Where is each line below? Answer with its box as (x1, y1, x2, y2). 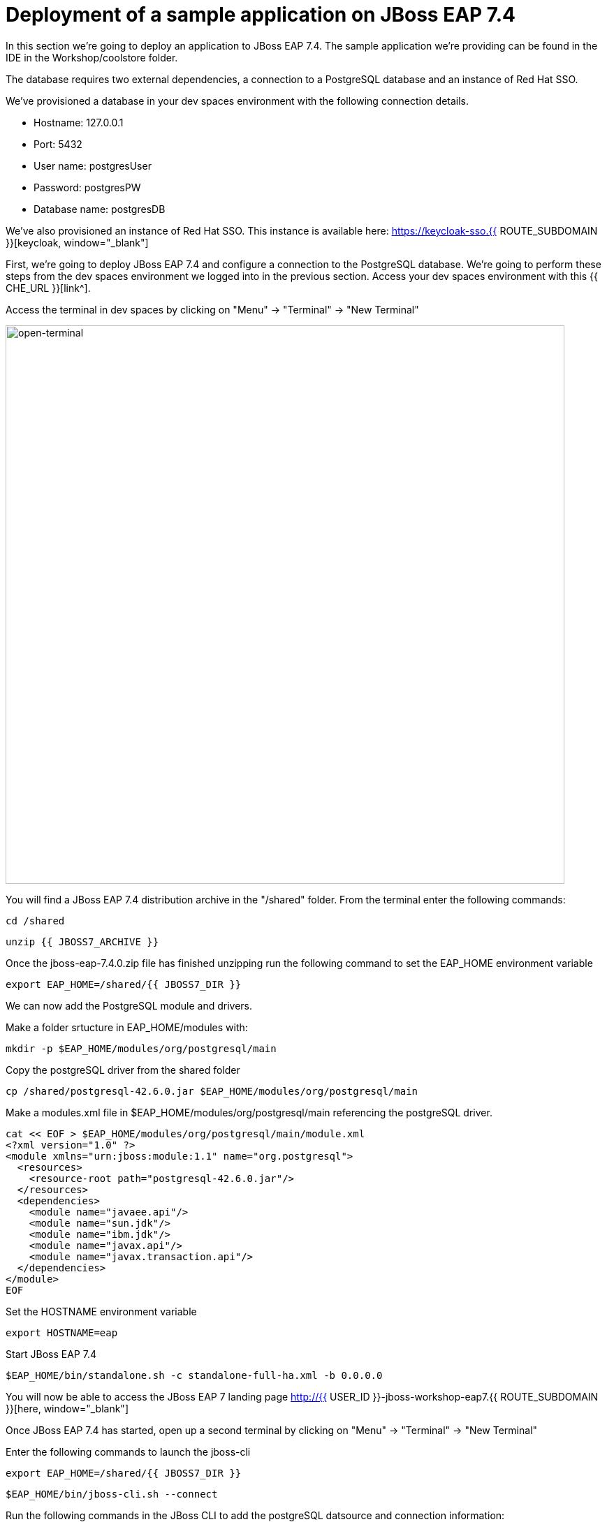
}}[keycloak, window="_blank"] (6, 236, 149, 249)
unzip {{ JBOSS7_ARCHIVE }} (6, 936, 159, 947)
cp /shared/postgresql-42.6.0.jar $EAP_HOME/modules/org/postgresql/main (6, 1085, 418, 1097)
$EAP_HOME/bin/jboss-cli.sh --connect (6, 1488, 218, 1500)
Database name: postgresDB (34, 202, 166, 215)
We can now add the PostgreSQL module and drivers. (6, 999, 252, 1012)
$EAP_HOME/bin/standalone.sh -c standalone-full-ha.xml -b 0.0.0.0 (6, 1369, 383, 1381)
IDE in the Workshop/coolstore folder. (6, 51, 178, 64)
